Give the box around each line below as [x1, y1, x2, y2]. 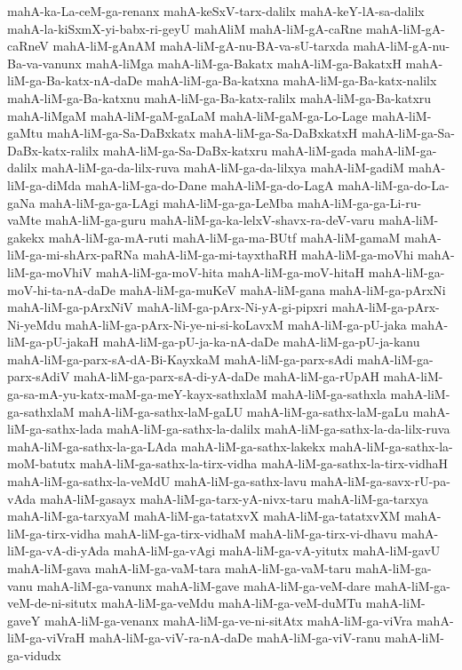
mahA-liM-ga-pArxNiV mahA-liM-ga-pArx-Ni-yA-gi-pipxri [7, 298, 328, 316]
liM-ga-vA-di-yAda [7, 541, 110, 560]
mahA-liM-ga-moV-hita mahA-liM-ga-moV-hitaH [95, 262, 365, 281]
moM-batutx [7, 454, 76, 473]
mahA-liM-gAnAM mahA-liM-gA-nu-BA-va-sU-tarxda [52, 36, 349, 55]
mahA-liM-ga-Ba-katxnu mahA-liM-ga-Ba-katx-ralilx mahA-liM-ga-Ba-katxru [7, 88, 432, 107]
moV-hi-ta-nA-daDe [7, 280, 115, 299]
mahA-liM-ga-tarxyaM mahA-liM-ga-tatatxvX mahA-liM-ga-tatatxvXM [7, 506, 401, 525]
